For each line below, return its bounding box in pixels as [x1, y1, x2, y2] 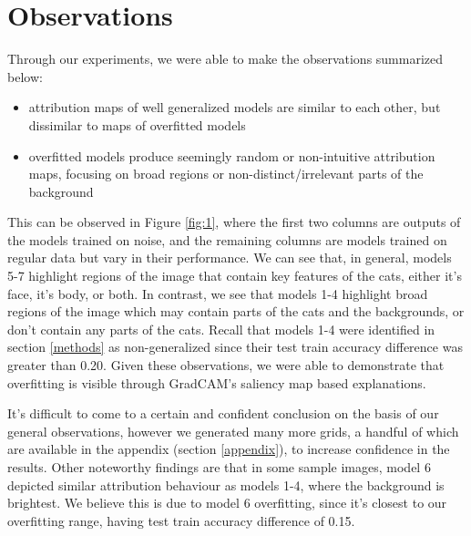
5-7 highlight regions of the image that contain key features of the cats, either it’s [7, 266, 462, 285]
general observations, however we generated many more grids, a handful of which [7, 421, 459, 440]
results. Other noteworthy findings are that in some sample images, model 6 [7, 458, 431, 476]
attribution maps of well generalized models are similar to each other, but [28, 98, 441, 117]
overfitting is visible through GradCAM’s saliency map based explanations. [7, 373, 426, 392]
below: [7, 67, 43, 86]
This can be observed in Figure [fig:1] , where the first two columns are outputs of [7, 212, 461, 232]
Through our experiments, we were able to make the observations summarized [7, 49, 444, 68]
